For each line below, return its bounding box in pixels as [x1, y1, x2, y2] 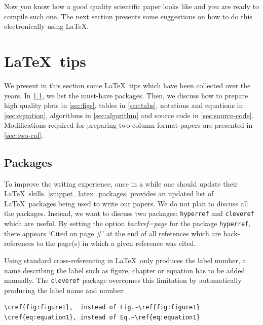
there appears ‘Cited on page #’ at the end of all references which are [4, 228, 221, 238]
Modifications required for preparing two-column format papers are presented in [4, 120, 253, 130]
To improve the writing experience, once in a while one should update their [4, 178, 238, 189]
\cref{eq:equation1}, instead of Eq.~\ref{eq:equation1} [4, 313, 200, 321]
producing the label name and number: [4, 284, 125, 295]
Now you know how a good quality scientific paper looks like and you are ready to [4, 1, 259, 11]
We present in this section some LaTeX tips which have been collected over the [4, 80, 251, 90]
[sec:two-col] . [4, 129, 44, 140]
